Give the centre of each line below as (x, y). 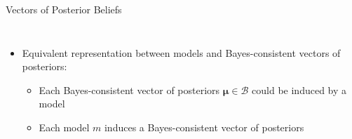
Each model (64, 127)
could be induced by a (299, 90)
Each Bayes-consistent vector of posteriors (129, 90)
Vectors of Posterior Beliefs (64, 9)
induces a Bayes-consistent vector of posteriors (204, 127)
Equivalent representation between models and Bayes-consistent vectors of (181, 52)
